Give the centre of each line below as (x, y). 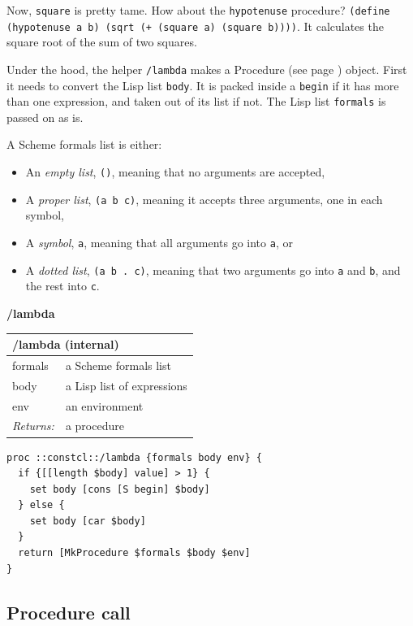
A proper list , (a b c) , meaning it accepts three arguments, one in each (204, 199)
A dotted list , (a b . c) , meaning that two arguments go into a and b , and (213, 270)
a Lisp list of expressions (126, 385)
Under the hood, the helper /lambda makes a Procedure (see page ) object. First (207, 69)
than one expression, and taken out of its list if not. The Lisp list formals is (196, 101)
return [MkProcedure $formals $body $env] (134, 553)
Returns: (33, 426)
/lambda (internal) (66, 344)
